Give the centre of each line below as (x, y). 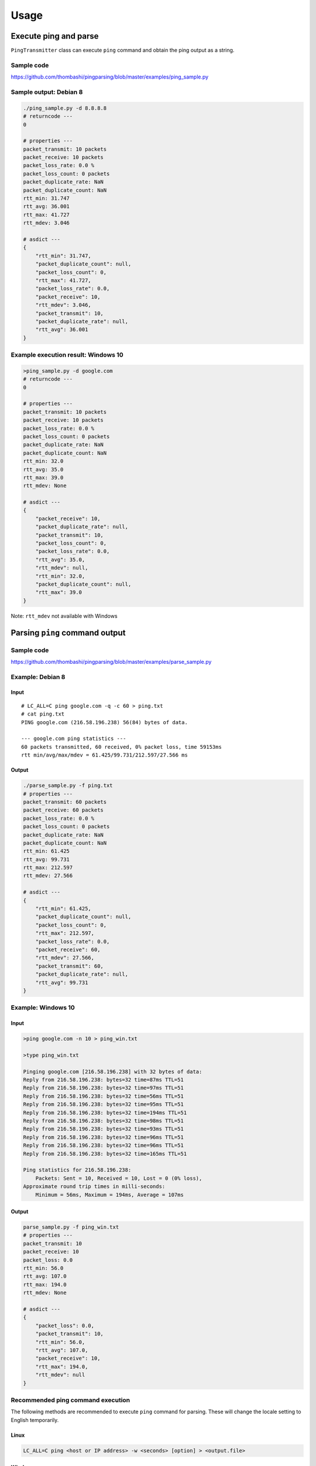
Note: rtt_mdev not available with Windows (64, 616)
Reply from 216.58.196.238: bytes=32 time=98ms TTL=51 (103, 1121)
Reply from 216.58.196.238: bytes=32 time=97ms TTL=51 (103, 1088)
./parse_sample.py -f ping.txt (68, 785)
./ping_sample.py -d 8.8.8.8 (65, 108)
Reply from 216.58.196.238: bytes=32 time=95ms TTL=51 (103, 1104)
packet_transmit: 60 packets (65, 802)
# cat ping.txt (43, 714)
